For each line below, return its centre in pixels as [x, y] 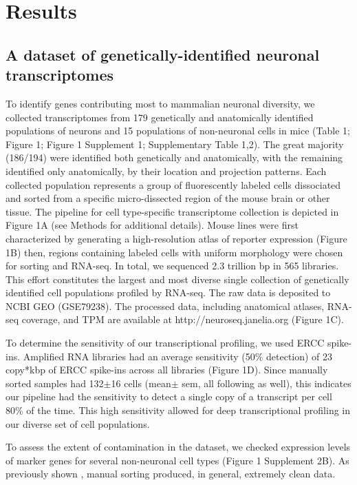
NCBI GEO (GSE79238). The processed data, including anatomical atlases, [165, 306]
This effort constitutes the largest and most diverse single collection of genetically [177, 279]
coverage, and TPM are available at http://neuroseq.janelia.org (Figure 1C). [183, 319]
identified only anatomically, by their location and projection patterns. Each [166, 171]
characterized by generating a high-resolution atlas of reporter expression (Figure [176, 238]
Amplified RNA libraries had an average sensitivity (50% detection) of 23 [178, 356]
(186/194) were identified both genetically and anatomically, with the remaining [174, 157]
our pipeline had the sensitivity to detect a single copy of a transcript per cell [169, 396]
